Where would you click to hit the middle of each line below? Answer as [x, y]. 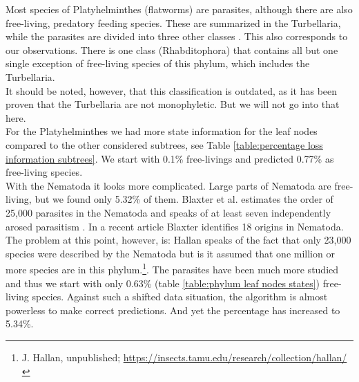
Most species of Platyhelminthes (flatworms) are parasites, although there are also [179, 9]
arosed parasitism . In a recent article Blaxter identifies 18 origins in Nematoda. [175, 226]
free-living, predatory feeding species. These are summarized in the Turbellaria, [173, 22]
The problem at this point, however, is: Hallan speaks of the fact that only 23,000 [178, 240]
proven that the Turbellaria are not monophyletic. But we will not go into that [173, 104]
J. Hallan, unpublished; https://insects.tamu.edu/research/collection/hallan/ [184, 357]
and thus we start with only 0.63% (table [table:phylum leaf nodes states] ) [163, 283]
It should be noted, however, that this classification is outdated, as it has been [172, 90]
